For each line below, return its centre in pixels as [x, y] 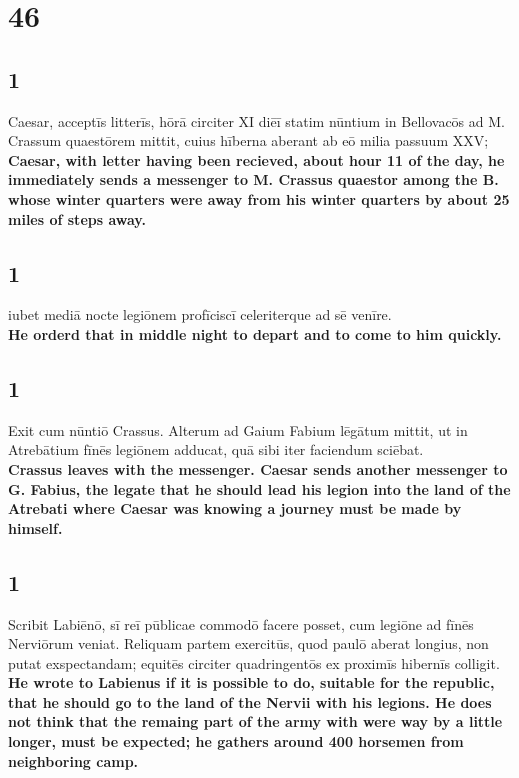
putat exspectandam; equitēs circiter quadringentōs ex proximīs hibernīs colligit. [254, 662]
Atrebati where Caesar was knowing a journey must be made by [235, 508]
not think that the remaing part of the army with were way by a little [255, 721]
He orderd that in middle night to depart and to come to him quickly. [255, 333]
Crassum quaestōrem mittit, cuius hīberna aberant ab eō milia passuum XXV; [248, 140]
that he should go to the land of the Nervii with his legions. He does [250, 701]
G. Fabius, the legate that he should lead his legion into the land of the [259, 488]
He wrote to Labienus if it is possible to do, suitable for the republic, [251, 682]
